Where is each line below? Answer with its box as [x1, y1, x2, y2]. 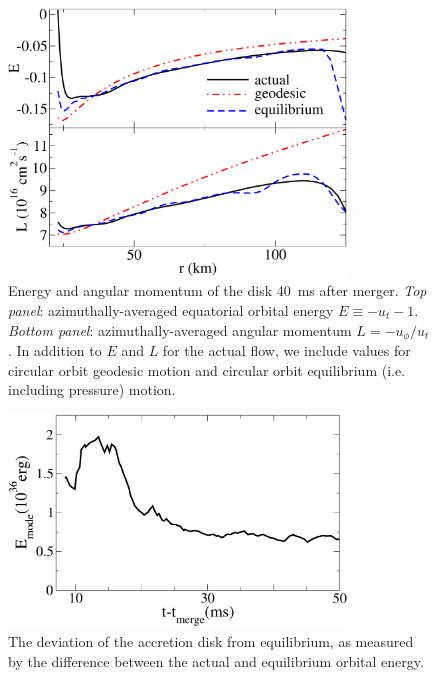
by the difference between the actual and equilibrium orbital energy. [8, 650, 424, 671]
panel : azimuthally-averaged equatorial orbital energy [8, 299, 334, 320]
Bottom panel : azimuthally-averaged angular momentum [8, 319, 352, 340]
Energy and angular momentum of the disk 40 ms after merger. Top [8, 280, 427, 301]
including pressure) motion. [8, 379, 176, 400]
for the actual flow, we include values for [162, 339, 411, 360]
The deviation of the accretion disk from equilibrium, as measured [8, 630, 414, 651]
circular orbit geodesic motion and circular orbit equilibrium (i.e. [8, 359, 406, 380]
